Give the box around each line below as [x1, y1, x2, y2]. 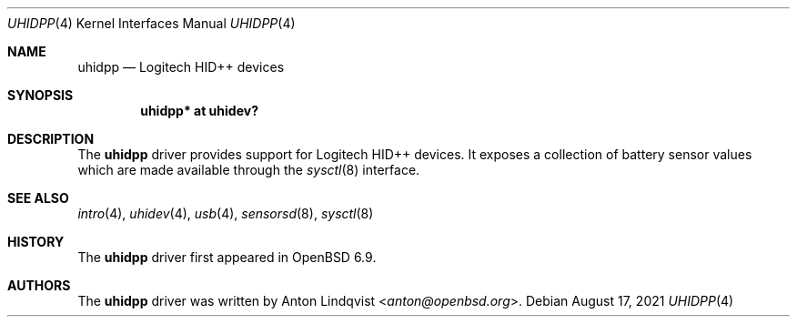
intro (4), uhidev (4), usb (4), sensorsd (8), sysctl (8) [77, 206, 374, 221]
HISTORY [7, 234, 65, 249]
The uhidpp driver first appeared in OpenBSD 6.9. [77, 249, 377, 265]
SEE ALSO [7, 190, 69, 206]
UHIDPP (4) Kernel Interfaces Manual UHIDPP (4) [7, 15, 296, 31]
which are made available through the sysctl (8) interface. [77, 162, 420, 177]
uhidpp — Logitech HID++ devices [77, 59, 285, 75]
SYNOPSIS [7, 87, 74, 103]
